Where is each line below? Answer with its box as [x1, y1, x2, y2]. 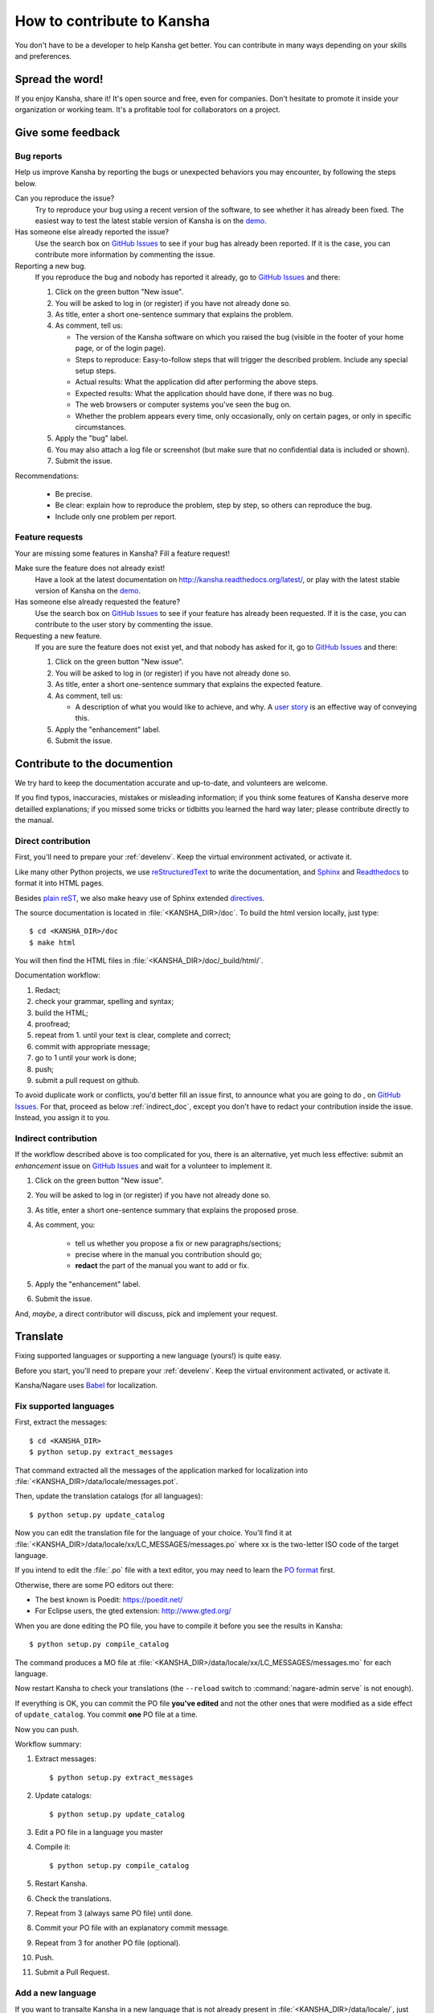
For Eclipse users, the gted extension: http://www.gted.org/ [35, 1606, 232, 1616]
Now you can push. [14, 1724, 80, 1734]
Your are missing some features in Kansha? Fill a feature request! [14, 548, 231, 558]
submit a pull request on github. [35, 1075, 141, 1085]
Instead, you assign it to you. [14, 1113, 110, 1122]
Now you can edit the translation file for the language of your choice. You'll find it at [14, 1528, 293, 1538]
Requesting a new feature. [14, 630, 102, 640]
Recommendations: [14, 471, 80, 481]
